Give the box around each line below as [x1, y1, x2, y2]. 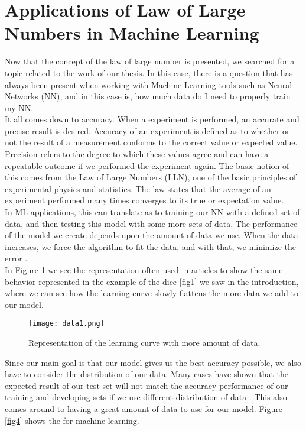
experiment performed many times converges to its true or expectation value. [5, 194, 284, 206]
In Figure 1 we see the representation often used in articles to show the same [5, 264, 283, 276]
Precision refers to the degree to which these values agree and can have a [5, 148, 269, 160]
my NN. [5, 101, 34, 114]
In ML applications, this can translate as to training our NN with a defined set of [5, 206, 300, 218]
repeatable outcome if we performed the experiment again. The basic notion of [5, 159, 289, 171]
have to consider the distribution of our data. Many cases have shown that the [5, 368, 289, 380]
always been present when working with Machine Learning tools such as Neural [5, 78, 292, 90]
